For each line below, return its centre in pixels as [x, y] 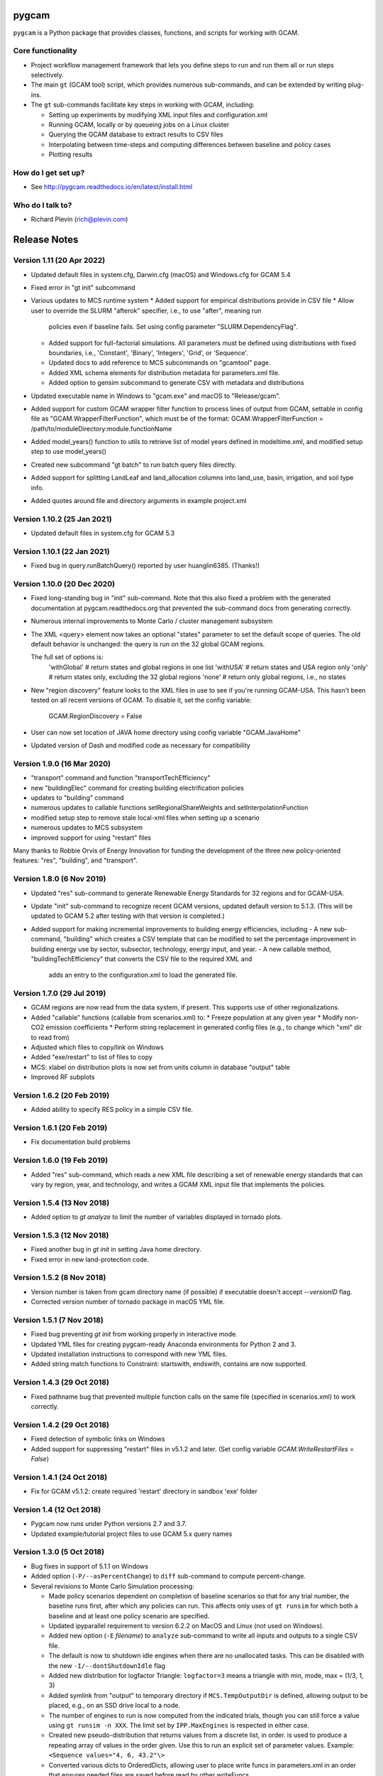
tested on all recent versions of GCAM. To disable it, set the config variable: [141, 700]
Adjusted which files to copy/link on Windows [98, 1047]
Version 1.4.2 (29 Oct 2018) [61, 1424]
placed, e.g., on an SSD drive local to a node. [115, 1706]
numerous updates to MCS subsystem [87, 828]
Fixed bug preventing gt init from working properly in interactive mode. [134, 1334]
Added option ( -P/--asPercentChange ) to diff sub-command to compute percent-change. [168, 1576]
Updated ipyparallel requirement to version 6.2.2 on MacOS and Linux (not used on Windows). [186, 1626]
